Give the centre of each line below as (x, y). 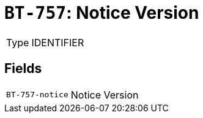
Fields (23, 69)
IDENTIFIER (58, 42)
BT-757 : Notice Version (102, 13)
